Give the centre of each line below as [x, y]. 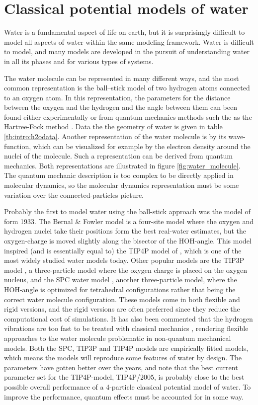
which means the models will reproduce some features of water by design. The [123, 358]
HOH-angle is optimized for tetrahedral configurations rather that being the [120, 289]
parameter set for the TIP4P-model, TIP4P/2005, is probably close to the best [124, 377]
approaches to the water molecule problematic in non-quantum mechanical [118, 338]
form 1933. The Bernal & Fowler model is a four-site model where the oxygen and [129, 221]
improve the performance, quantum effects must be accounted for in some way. [124, 396]
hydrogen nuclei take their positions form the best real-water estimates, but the [125, 231]
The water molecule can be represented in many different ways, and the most [122, 78]
